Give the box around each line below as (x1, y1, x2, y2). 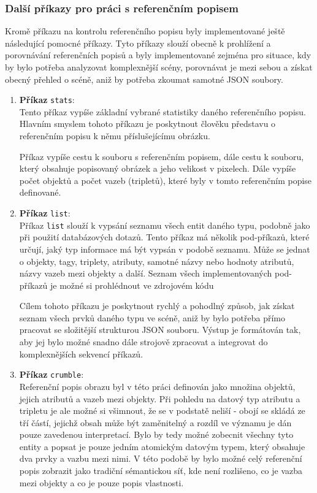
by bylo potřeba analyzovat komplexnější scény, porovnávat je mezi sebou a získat (5, 61, 313, 73)
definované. (19, 186, 61, 199)
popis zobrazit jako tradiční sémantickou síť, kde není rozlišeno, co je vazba (19, 464, 303, 477)
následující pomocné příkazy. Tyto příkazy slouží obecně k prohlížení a (5, 36, 271, 49)
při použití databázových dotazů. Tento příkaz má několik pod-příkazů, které (19, 231, 310, 243)
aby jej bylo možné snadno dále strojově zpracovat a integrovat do (19, 335, 268, 348)
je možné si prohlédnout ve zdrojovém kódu (50, 278, 214, 291)
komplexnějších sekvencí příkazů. (19, 347, 143, 360)
